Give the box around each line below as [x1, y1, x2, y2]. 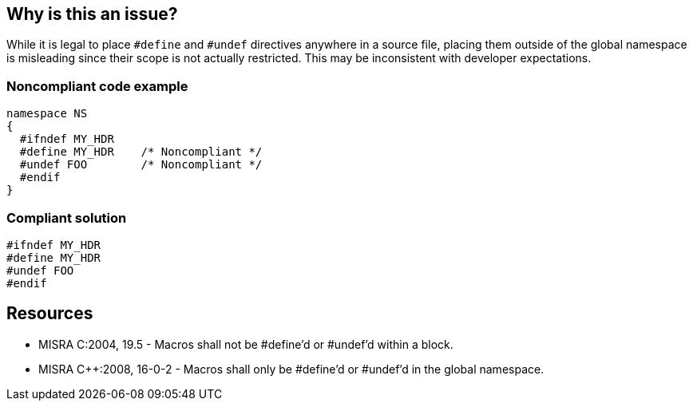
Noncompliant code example [6, 77, 188, 94]
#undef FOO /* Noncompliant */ [19, 158, 263, 172]
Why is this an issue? [6, 4, 178, 24]
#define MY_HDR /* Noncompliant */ [19, 145, 263, 159]
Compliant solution [6, 209, 127, 226]
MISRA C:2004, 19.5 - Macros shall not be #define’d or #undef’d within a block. [38, 337, 453, 351]
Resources [6, 303, 93, 324]
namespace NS [6, 107, 88, 121]
